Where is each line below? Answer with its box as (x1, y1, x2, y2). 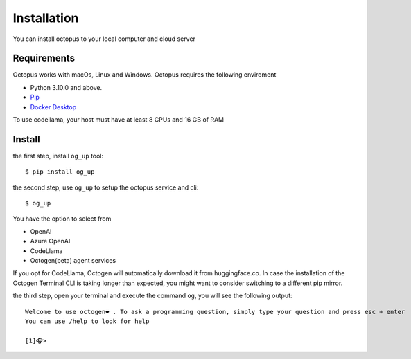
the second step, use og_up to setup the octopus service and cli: (12, 183, 199, 192)
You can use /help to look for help (25, 317, 150, 325)
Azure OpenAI (30, 237, 71, 246)
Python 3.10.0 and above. (30, 83, 103, 91)
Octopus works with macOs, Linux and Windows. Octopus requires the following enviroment (12, 71, 277, 79)
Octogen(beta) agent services (30, 257, 116, 265)
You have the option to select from (12, 214, 112, 223)
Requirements (12, 53, 76, 64)
